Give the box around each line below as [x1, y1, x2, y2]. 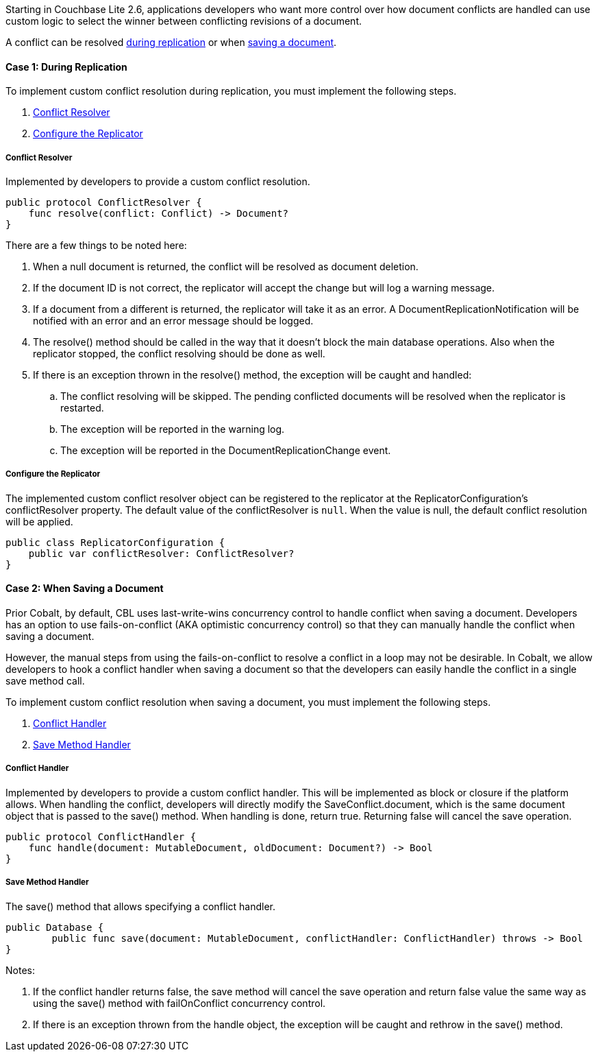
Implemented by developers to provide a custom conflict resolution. [5, 176, 310, 187]
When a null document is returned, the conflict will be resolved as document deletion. [33, 261, 419, 272]
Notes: [5, 964, 35, 976]
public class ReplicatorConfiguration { [5, 536, 225, 548]
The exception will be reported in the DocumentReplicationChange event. [60, 444, 391, 456]
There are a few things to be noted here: [5, 239, 187, 251]
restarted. [60, 402, 104, 414]
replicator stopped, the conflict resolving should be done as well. [33, 348, 325, 359]
